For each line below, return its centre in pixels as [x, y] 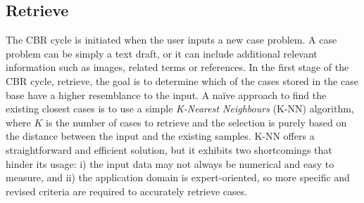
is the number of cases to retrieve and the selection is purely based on [196, 122]
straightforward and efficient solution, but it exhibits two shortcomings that [169, 149]
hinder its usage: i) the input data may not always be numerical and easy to [170, 163]
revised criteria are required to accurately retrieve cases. [127, 191]
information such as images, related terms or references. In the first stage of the [177, 67]
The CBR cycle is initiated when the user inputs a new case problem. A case [171, 40]
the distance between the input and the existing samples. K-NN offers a [160, 136]
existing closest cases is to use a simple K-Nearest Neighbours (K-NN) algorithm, [180, 109]
